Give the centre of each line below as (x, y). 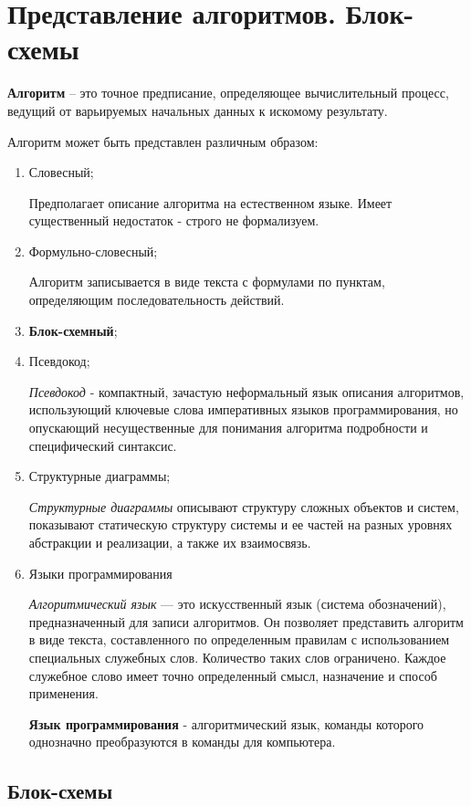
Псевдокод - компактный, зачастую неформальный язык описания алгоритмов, (246, 391)
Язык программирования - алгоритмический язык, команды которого (226, 723)
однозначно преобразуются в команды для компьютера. (182, 742)
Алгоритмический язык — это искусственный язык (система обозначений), (237, 604)
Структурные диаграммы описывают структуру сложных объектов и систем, (244, 506)
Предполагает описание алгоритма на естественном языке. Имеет (210, 202)
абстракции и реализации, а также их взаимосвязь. (170, 542)
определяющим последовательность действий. (157, 300)
